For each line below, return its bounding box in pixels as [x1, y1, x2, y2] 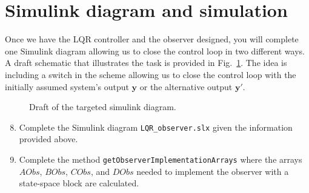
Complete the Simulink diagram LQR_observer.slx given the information [19, 120, 293, 133]
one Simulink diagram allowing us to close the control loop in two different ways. [5, 44, 305, 57]
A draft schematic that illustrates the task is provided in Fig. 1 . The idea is [5, 56, 287, 69]
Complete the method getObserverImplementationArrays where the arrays [19, 152, 302, 165]
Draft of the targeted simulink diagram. [29, 100, 176, 113]
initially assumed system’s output [5, 80, 129, 93]
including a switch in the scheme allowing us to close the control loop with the [5, 68, 296, 80]
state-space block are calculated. [19, 177, 139, 189]
